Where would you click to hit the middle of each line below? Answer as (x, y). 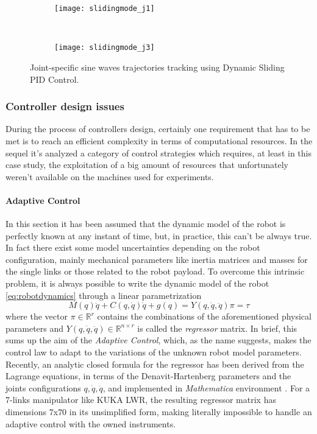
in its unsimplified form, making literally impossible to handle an (191, 411)
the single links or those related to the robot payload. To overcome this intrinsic (155, 271)
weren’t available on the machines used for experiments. (110, 176)
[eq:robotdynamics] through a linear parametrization (104, 295)
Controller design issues (65, 106)
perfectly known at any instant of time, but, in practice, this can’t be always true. (159, 235)
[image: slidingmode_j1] (105, 9)
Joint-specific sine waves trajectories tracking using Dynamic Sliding (157, 67)
